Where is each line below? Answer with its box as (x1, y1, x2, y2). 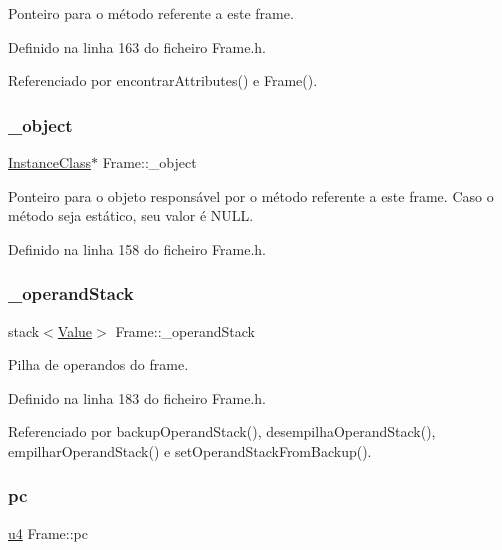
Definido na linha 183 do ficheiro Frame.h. (8, 387, 266, 408)
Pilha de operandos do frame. (8, 354, 189, 375)
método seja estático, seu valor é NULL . (8, 205, 254, 226)
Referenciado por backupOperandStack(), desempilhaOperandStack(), (8, 421, 436, 442)
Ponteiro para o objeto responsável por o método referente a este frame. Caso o (8, 185, 494, 206)
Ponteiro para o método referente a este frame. (8, 3, 294, 23)
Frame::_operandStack (115, 320, 255, 341)
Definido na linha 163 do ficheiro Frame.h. (8, 36, 266, 57)
